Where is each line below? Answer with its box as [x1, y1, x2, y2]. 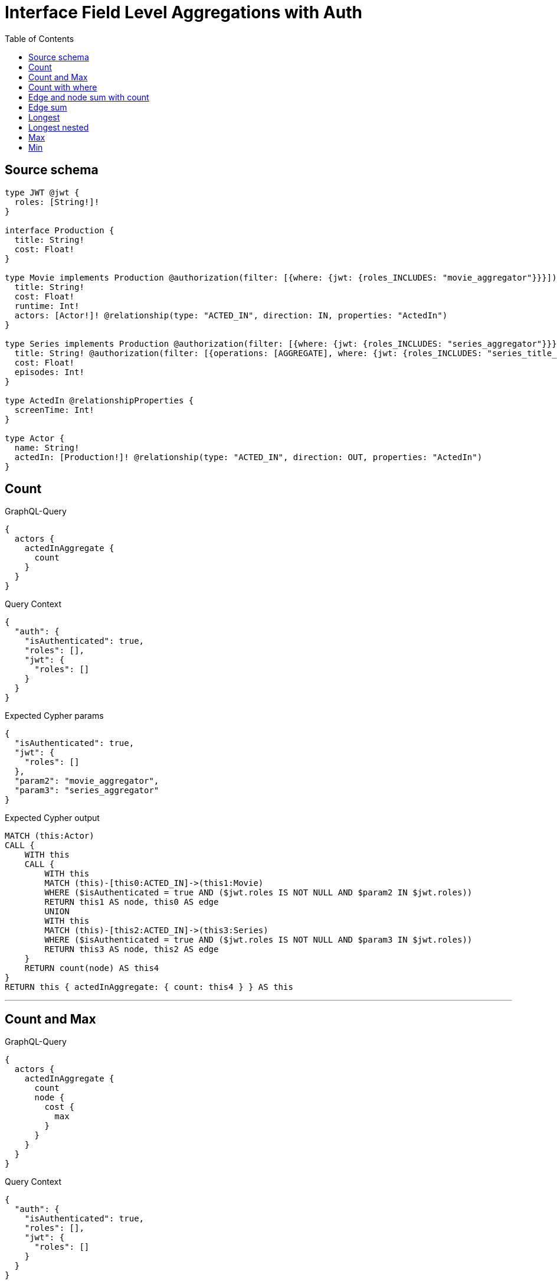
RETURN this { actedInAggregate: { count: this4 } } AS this [5, 982, 293, 992]
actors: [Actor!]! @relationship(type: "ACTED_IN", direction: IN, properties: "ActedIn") [14, 310, 448, 320]
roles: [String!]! [14, 197, 100, 207]
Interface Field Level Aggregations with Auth [5, 2, 362, 22]
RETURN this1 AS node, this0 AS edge [44, 897, 219, 907]
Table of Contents [5, 33, 74, 44]
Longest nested [28, 122, 89, 132]
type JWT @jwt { [5, 187, 80, 197]
